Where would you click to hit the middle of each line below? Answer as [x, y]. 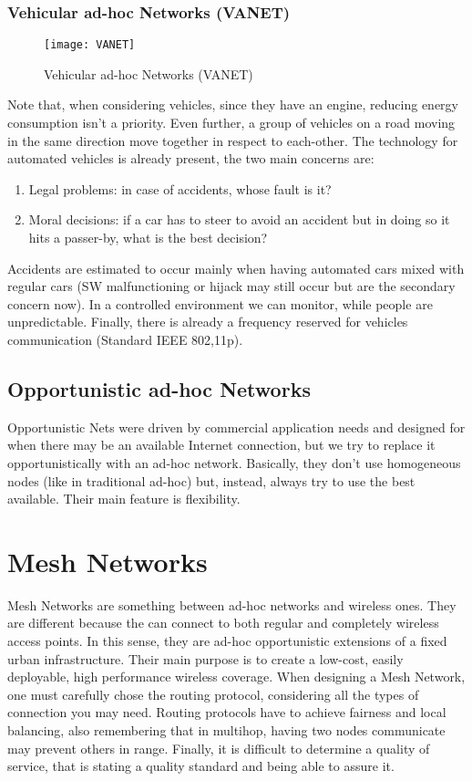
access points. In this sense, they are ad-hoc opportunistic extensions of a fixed [227, 641]
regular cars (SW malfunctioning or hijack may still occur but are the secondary [231, 286]
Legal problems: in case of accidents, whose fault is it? [180, 188]
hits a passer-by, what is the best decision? [148, 238]
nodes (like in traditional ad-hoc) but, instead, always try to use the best [211, 480]
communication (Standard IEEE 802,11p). [125, 339]
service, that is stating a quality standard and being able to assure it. [201, 766]
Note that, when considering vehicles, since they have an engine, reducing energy [233, 104]
